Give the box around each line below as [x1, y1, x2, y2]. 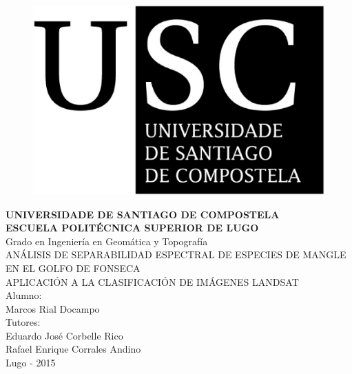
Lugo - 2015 [6, 355, 56, 370]
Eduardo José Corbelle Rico [6, 328, 123, 342]
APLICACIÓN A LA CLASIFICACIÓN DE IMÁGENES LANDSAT [6, 274, 299, 289]
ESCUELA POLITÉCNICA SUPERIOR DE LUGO [6, 220, 259, 235]
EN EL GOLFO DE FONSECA [6, 260, 141, 275]
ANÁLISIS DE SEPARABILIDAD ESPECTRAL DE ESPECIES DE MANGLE [6, 247, 346, 262]
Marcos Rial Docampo [6, 301, 100, 315]
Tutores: [6, 315, 41, 329]
